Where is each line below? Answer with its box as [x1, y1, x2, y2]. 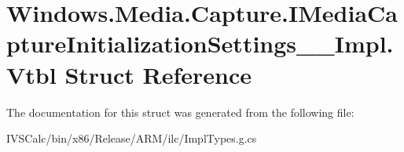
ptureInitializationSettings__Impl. [6, 27, 394, 60]
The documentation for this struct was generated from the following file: [6, 103, 354, 120]
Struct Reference [64, 58, 252, 90]
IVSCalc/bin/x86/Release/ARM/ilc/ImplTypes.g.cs [6, 130, 257, 147]
